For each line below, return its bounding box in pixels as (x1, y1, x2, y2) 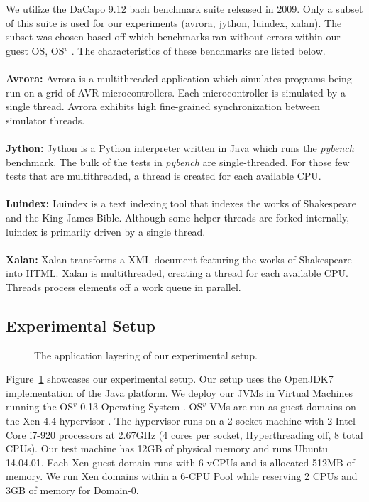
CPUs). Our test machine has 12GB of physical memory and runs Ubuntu (6, 441, 329, 456)
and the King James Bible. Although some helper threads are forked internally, (6, 209, 350, 224)
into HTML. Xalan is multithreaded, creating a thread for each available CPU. (6, 266, 348, 280)
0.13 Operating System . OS (80, 399, 203, 414)
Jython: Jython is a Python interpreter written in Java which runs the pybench (6, 140, 354, 155)
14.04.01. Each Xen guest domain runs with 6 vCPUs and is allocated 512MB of (6, 454, 355, 469)
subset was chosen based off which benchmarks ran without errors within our (6, 29, 341, 44)
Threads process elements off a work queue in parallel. (6, 279, 241, 294)
